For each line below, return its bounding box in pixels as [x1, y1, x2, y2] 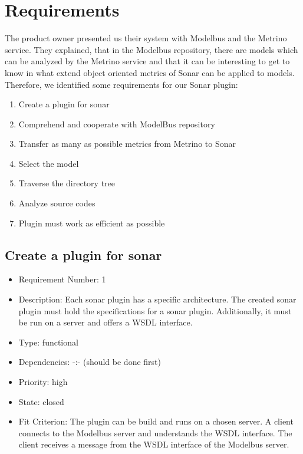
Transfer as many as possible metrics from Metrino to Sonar [18, 137, 236, 150]
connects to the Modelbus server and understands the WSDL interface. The [18, 426, 292, 439]
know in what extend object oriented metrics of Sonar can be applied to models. [5, 66, 295, 78]
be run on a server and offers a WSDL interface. [18, 316, 193, 328]
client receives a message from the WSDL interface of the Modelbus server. [18, 438, 289, 450]
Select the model [18, 157, 79, 169]
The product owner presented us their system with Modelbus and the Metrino [5, 32, 287, 44]
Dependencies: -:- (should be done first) [18, 356, 161, 368]
